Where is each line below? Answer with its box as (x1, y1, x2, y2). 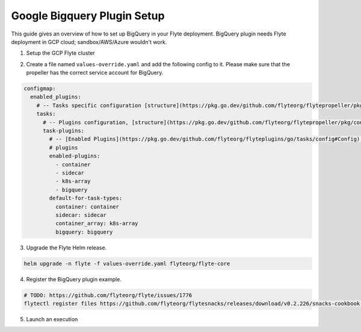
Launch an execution (26, 316, 78, 323)
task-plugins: (43, 127, 84, 134)
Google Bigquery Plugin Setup (11, 9, 165, 22)
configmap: (23, 85, 56, 92)
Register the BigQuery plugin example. (26, 275, 122, 283)
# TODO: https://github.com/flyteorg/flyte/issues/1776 (23, 292, 193, 298)
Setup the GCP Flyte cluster (26, 49, 96, 57)
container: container (55, 203, 120, 210)
